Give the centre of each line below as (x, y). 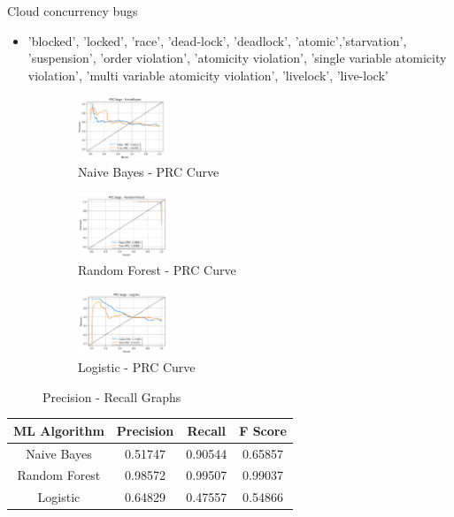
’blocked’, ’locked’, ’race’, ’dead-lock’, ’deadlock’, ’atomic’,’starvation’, (217, 40)
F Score (263, 430)
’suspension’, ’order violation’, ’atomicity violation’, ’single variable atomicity (237, 58)
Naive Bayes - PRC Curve (149, 172)
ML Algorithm (59, 430)
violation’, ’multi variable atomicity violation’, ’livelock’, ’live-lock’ (208, 75)
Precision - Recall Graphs (112, 396)
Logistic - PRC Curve (137, 367)
